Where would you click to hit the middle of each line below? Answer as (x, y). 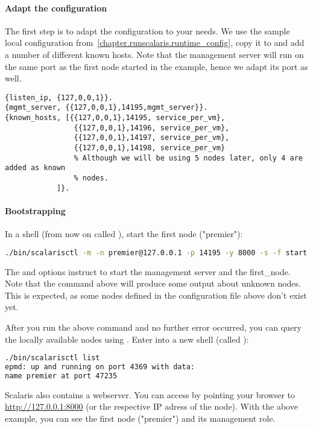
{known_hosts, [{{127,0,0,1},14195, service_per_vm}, (115, 118)
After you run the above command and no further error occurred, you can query (153, 327)
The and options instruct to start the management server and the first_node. (148, 271)
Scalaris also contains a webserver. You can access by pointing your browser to (150, 394)
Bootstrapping (35, 210)
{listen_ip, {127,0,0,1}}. (59, 97)
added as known (35, 168)
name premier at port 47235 (61, 376)
